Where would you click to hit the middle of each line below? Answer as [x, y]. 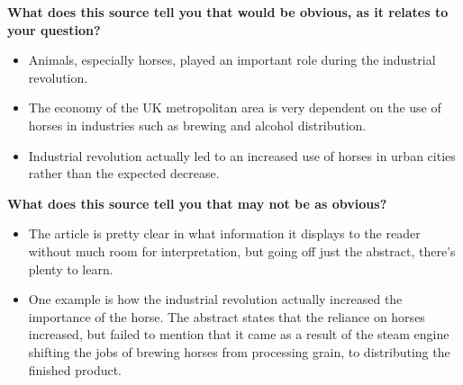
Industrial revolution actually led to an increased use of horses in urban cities [242, 155]
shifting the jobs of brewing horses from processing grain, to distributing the [239, 351]
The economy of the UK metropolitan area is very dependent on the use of [235, 107]
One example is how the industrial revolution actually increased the [215, 299]
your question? [54, 29]
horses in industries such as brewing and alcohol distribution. [197, 125]
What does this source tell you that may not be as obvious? [197, 203]
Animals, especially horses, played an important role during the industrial [232, 60]
